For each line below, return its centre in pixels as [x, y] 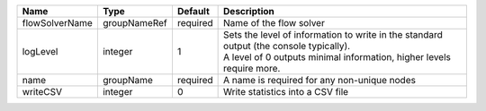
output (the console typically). [287, 46]
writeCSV [42, 92]
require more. [252, 68]
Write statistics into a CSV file [286, 92]
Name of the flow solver [274, 23]
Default [193, 11]
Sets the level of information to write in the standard [333, 34]
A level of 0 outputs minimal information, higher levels [337, 57]
